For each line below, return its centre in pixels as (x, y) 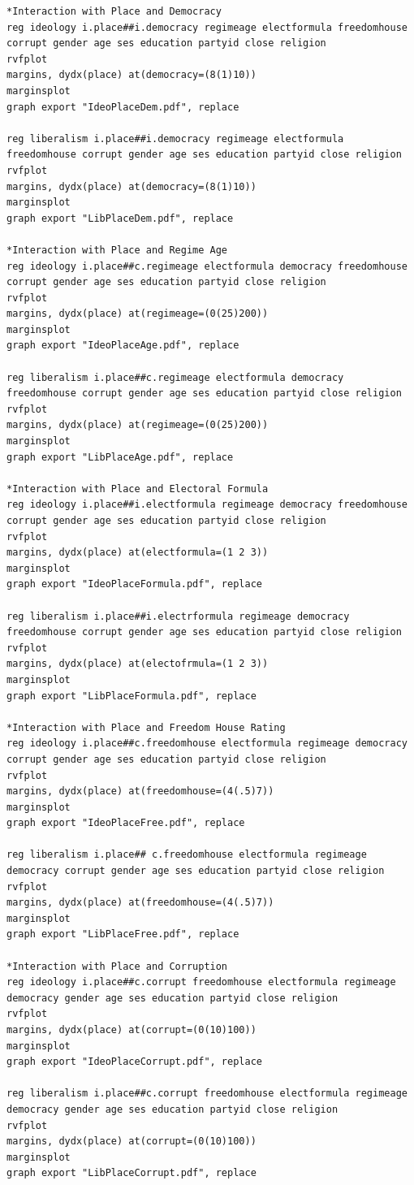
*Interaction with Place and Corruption (117, 966)
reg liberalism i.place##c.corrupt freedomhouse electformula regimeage (207, 1094)
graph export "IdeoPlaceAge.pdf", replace (123, 346)
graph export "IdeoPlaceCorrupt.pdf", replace (134, 1062)
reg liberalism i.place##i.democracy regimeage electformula (175, 138)
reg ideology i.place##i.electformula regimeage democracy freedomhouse (207, 505)
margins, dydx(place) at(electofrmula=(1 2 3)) (138, 664)
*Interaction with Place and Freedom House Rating (146, 727)
